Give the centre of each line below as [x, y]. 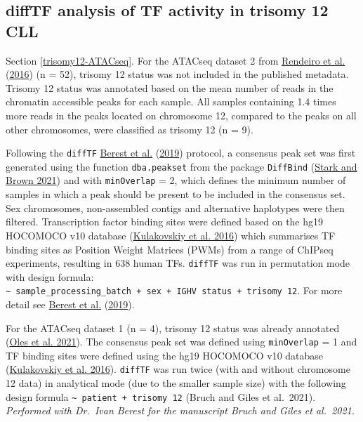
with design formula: [50, 276]
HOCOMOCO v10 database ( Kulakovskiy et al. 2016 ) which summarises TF [171, 235]
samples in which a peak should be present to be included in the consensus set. [176, 194]
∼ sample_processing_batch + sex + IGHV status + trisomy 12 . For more [174, 290]
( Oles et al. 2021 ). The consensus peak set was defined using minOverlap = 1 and [181, 342]
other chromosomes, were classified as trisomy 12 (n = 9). [130, 129]
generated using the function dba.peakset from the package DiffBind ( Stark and [181, 166]
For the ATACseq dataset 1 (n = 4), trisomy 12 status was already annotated [173, 328]
